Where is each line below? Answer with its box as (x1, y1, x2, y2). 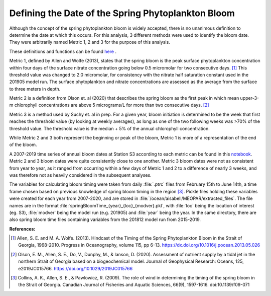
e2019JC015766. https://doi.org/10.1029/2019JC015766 (18, 265, 133, 271)
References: (9, 226, 36, 232)
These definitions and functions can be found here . (9, 48, 116, 54)
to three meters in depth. (9, 86, 61, 92)
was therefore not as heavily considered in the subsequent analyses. (9, 172, 152, 178)
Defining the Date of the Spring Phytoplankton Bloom (9, 8, 235, 19)
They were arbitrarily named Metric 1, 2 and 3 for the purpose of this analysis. (9, 39, 170, 45)
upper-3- (240, 95, 259, 101)
